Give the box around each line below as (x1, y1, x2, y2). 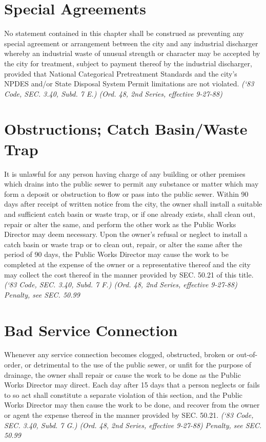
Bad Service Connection (4, 319, 178, 340)
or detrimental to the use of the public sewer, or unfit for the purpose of (25, 359, 252, 370)
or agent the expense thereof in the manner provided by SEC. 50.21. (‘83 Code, (4, 410, 254, 420)
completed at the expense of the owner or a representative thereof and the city (4, 259, 251, 269)
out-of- (236, 349, 258, 360)
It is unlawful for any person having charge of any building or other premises (4, 168, 245, 179)
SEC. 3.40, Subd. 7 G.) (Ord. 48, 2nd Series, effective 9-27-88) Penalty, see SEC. (4, 419, 262, 430)
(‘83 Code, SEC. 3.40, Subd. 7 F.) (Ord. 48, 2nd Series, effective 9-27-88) (4, 279, 237, 290)
